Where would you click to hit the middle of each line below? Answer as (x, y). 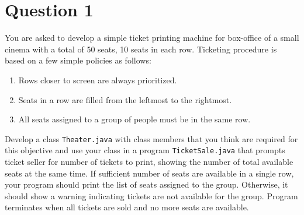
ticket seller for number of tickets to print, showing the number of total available (149, 161)
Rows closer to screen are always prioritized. (98, 80)
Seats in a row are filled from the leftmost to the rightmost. (125, 99)
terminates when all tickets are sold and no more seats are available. (127, 207)
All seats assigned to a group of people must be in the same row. (134, 119)
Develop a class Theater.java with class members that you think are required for (151, 138)
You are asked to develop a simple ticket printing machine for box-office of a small (152, 38)
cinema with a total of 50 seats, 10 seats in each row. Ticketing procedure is (141, 49)
